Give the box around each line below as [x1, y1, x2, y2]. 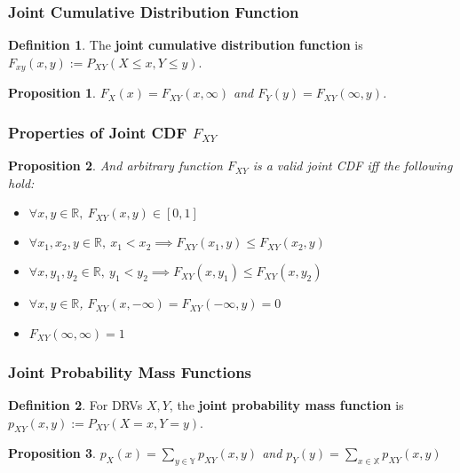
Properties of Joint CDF [8, 121, 187, 143]
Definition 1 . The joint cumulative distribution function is [8, 35, 363, 54]
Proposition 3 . [8, 444, 96, 462]
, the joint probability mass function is [169, 396, 404, 414]
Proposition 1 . [8, 83, 96, 102]
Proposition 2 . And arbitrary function [8, 156, 223, 175]
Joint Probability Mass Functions [8, 360, 252, 382]
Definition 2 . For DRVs [8, 396, 143, 414]
